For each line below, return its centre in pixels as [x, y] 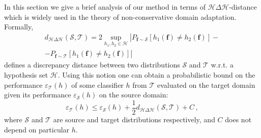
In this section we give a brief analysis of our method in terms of [105, 7]
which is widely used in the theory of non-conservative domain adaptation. [120, 16]
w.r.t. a [222, 65]
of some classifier [97, 84]
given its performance [38, 95]
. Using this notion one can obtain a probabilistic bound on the [156, 75]
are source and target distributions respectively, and [134, 119]
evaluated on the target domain [206, 84]
